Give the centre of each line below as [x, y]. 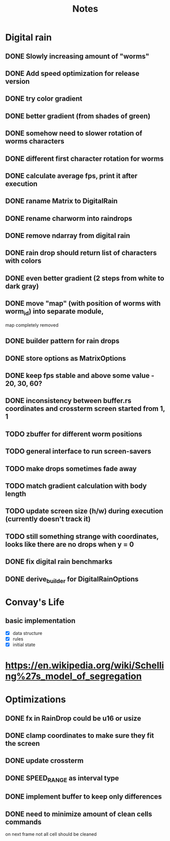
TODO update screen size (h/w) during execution [84, 511]
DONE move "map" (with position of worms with [83, 303]
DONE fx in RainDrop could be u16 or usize [73, 718]
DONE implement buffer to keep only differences [84, 797]
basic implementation [40, 621]
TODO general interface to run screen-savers [78, 452]
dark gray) [22, 286]
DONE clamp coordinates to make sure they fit [80, 736]
